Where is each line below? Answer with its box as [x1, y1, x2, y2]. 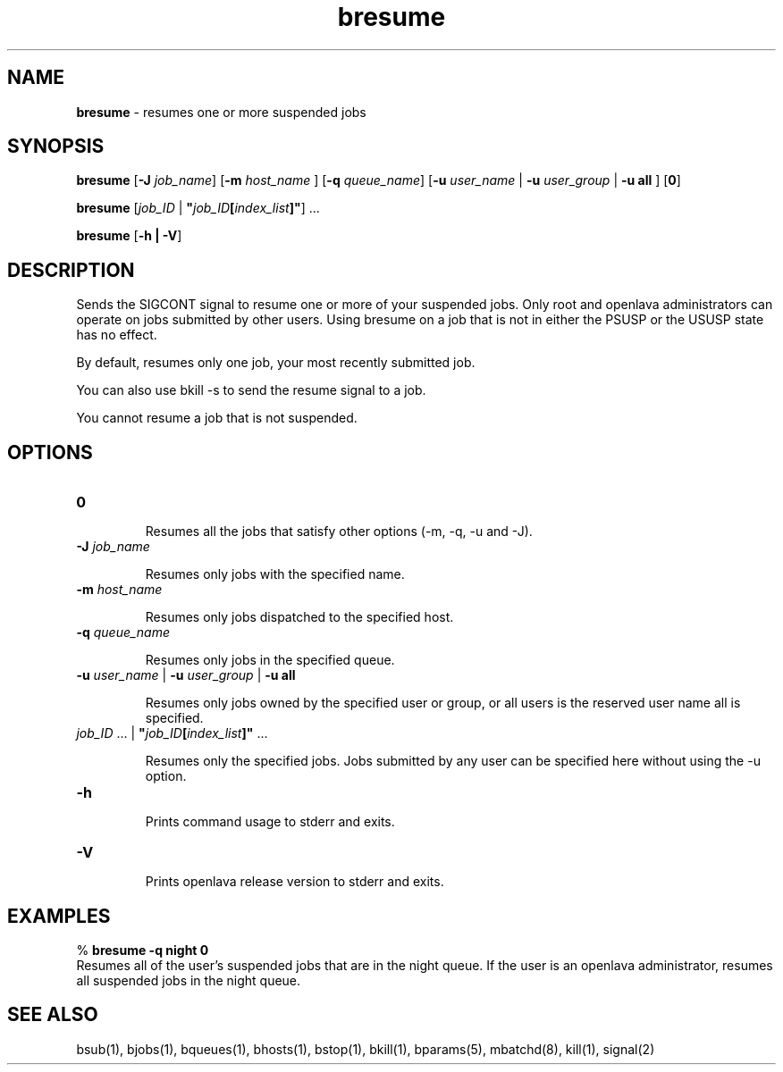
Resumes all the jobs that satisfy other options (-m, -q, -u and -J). [145, 523, 533, 540]
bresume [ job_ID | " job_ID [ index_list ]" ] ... [76, 200, 320, 216]
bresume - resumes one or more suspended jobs [76, 104, 366, 120]
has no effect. [76, 327, 157, 343]
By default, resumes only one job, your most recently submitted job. [76, 355, 476, 371]
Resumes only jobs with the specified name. [145, 566, 405, 582]
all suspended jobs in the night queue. [76, 972, 301, 988]
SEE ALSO [7, 1003, 98, 1026]
